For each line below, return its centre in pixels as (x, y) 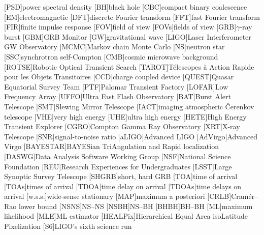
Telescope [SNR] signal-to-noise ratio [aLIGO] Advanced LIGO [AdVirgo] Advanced (131, 136)
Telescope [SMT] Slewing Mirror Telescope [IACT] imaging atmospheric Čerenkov (129, 106)
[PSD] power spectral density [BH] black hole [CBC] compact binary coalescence (126, 7)
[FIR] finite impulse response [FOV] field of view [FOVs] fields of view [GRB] (120, 27)
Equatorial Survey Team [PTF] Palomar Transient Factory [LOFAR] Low (116, 86)
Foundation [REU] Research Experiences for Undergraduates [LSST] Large (118, 166)
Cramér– (245, 196)
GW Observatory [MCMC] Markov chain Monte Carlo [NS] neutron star (114, 47)
